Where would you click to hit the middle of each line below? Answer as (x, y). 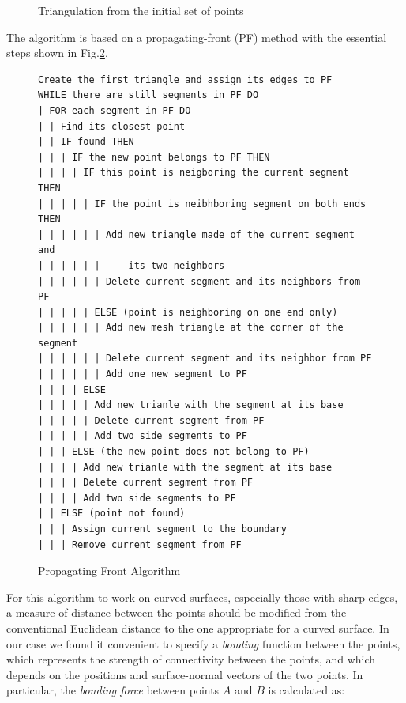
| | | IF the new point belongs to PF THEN (154, 157)
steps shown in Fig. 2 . (57, 53)
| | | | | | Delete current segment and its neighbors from (199, 281)
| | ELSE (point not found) (112, 514)
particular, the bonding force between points (113, 690)
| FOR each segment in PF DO (115, 110)
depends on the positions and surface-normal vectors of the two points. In (185, 674)
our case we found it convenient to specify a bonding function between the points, (203, 643)
